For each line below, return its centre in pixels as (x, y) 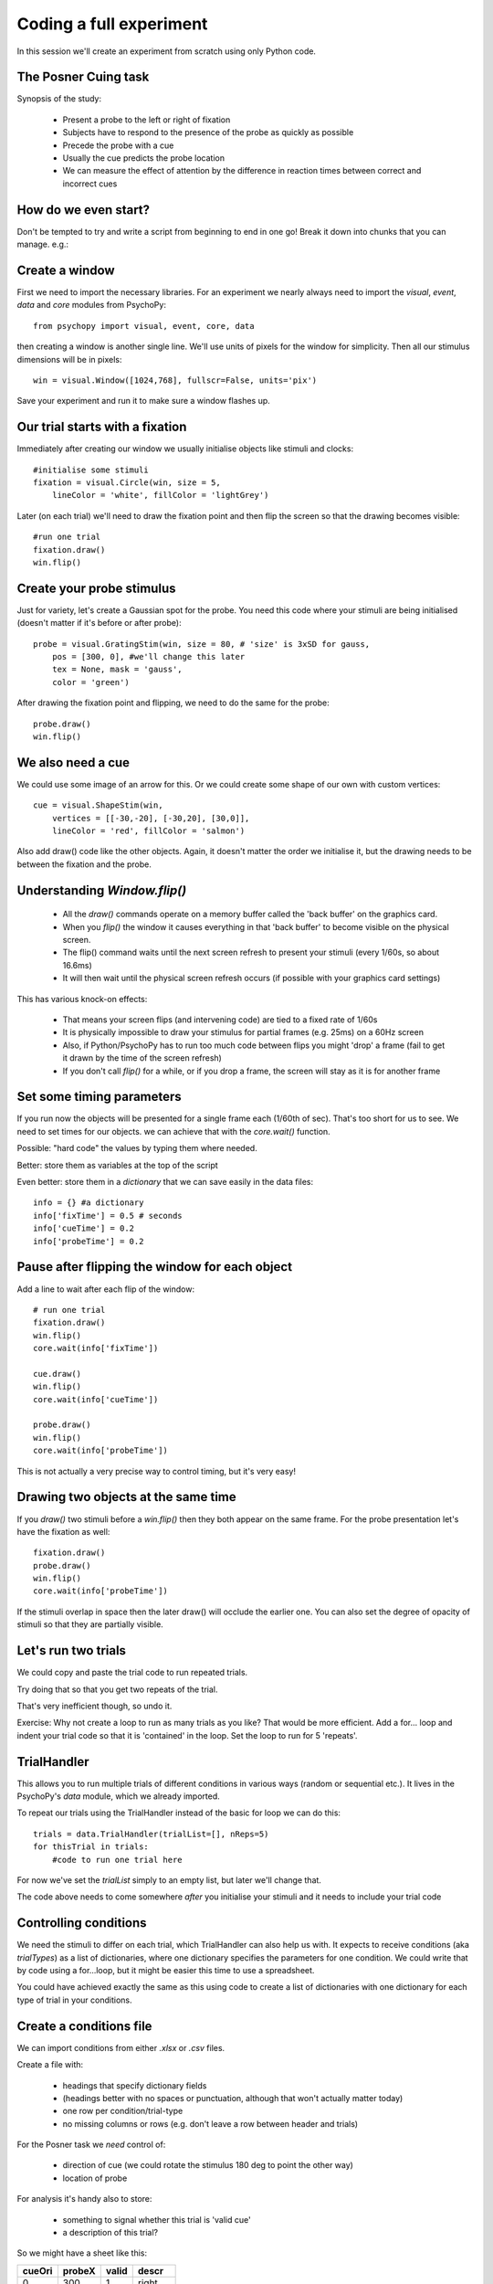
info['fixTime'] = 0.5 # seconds (108, 1216)
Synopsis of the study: (59, 99)
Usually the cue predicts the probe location (144, 158)
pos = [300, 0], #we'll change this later (148, 657)
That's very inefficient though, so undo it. (94, 1706)
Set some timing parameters (99, 1097)
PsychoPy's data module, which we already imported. (119, 1796)
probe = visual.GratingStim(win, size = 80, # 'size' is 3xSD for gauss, (202, 644)
